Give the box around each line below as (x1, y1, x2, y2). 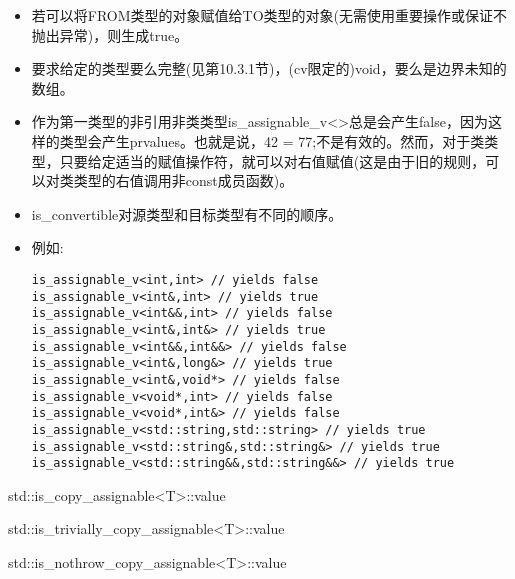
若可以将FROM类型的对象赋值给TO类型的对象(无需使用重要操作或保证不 (31, 5, 508, 25)
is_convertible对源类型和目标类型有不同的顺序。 (31, 203, 343, 224)
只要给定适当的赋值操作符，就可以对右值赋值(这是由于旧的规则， (59, 150, 486, 171)
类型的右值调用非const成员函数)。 (73, 170, 294, 191)
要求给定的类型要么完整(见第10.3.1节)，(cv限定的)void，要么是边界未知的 (31, 58, 507, 79)
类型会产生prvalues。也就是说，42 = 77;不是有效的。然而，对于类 (59, 130, 485, 151)
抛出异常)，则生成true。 (31, 24, 189, 45)
